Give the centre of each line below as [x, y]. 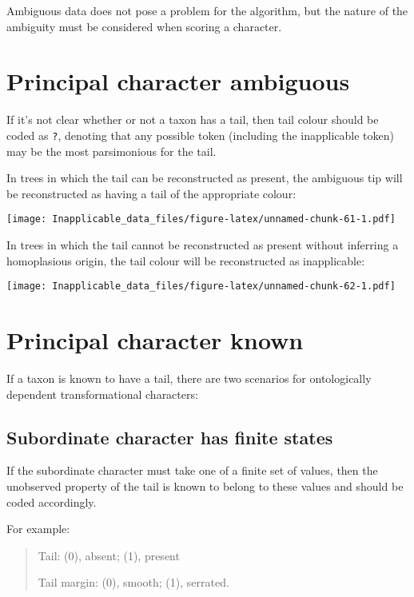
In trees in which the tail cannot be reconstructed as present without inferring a [203, 245]
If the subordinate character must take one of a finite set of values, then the [192, 470]
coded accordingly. [52, 501]
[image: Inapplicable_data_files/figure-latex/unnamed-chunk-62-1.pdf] [201, 287]
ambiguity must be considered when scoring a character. [144, 26]
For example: [38, 529]
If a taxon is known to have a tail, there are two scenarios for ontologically [189, 378]
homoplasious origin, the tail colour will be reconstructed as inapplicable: [186, 260]
